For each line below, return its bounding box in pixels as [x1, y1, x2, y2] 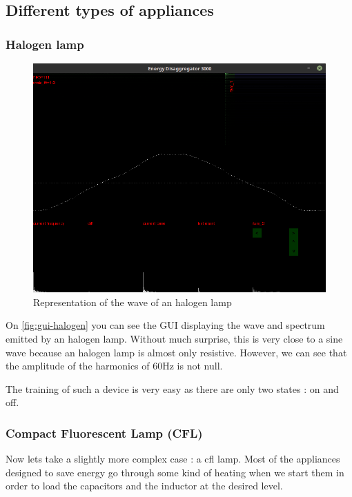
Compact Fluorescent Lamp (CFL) [6, 424, 203, 441]
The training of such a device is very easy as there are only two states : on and [6, 381, 339, 396]
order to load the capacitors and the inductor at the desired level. [6, 478, 283, 493]
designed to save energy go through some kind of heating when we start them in [6, 465, 344, 479]
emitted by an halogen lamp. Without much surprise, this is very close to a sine [6, 332, 343, 346]
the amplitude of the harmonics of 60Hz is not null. [6, 358, 223, 373]
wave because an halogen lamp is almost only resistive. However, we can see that [6, 345, 347, 359]
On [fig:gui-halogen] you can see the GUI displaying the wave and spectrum [6, 318, 325, 332]
